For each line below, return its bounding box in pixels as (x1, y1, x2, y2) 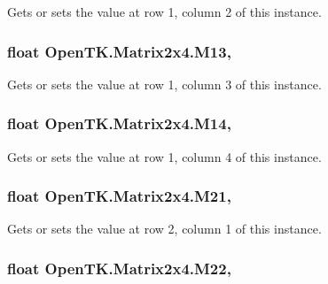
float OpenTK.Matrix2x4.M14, (7, 112, 231, 134)
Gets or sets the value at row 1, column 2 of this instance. (7, 3, 322, 20)
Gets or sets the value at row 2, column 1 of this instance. (7, 219, 322, 238)
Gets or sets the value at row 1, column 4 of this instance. (7, 147, 322, 165)
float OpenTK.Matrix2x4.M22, (7, 257, 231, 279)
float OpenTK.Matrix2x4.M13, (7, 40, 231, 62)
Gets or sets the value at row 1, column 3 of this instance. (7, 74, 322, 93)
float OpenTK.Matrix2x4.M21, (7, 185, 231, 207)
